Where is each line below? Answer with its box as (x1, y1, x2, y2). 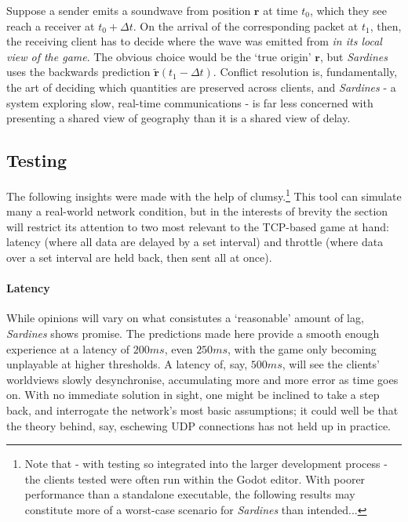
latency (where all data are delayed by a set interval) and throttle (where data (6, 234, 384, 250)
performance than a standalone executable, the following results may (24, 486, 355, 502)
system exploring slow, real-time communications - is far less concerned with (6, 94, 373, 111)
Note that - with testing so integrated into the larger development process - (24, 455, 388, 472)
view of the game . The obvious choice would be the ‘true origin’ (6, 48, 311, 64)
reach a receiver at (6, 17, 95, 34)
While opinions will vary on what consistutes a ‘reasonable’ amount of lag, (6, 310, 364, 326)
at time (263, 2, 298, 18)
